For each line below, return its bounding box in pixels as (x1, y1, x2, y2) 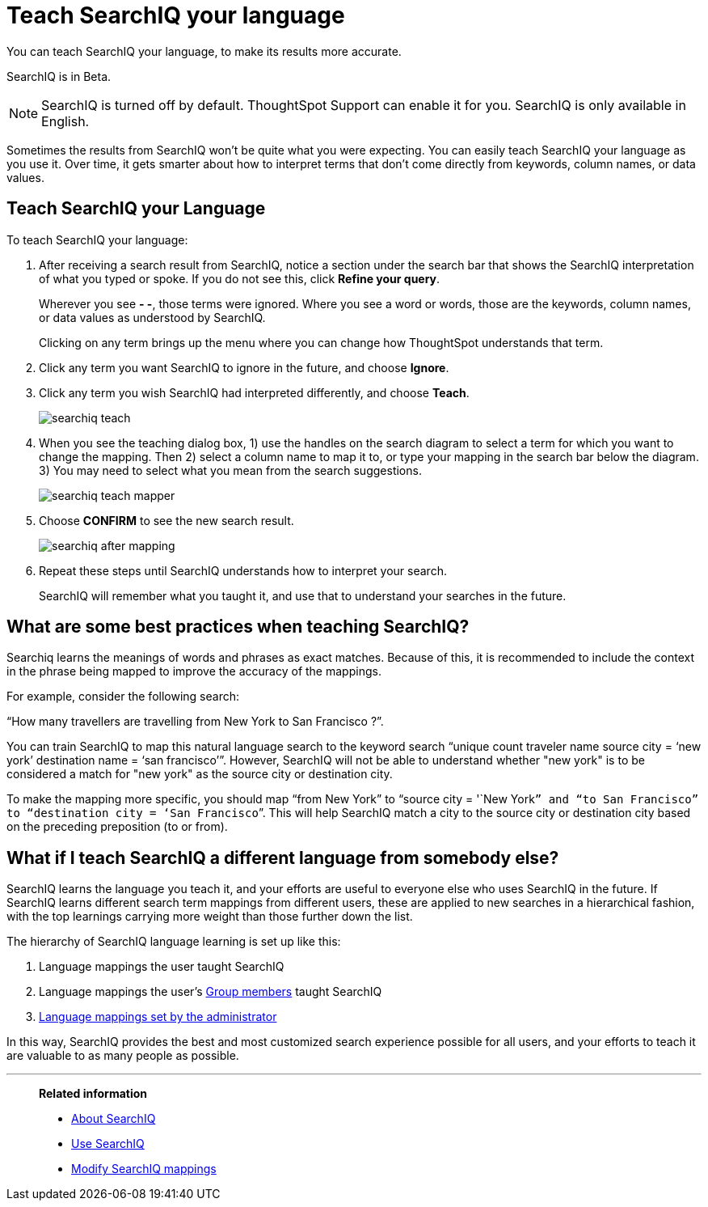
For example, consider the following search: (6, 689, 239, 704)
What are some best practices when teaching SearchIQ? (6, 616, 470, 637)
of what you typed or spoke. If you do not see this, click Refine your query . (39, 271, 440, 286)
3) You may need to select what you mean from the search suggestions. (39, 463, 422, 477)
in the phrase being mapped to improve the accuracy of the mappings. (6, 664, 381, 679)
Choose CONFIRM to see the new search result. (39, 513, 294, 527)
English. (41, 112, 90, 129)
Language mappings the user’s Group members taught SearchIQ (39, 985, 382, 999)
